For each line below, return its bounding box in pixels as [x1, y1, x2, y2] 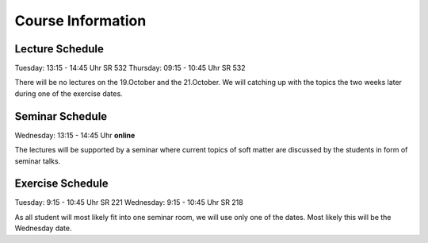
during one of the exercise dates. [14, 88, 123, 98]
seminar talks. [14, 156, 61, 166]
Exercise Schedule [14, 177, 109, 191]
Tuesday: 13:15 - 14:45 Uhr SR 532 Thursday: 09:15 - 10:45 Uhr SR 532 [14, 64, 246, 73]
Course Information [14, 12, 147, 29]
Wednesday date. [14, 223, 72, 233]
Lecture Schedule [14, 42, 105, 56]
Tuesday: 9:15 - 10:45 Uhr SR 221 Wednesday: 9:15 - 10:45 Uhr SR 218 [14, 198, 243, 207]
